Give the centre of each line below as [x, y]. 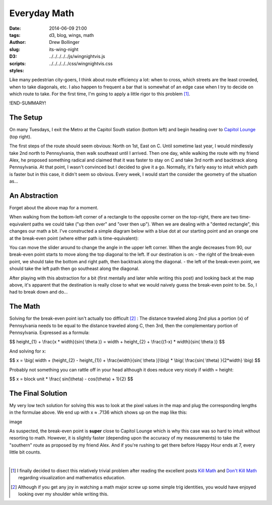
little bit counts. [25, 452]
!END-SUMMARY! [28, 103]
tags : [15, 35]
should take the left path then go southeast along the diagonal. [74, 269]
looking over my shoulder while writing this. [63, 494]
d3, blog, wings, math [72, 35]
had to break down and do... [39, 292]
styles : [17, 70]
